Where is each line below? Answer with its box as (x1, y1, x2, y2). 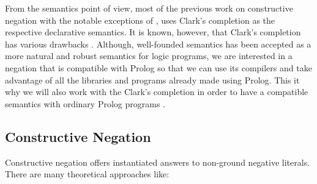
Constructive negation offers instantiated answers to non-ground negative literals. (5, 155, 310, 168)
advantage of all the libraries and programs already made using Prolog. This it (5, 73, 300, 86)
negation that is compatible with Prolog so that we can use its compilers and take (5, 61, 312, 74)
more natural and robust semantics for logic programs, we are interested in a (5, 49, 293, 62)
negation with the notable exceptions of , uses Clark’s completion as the (5, 13, 275, 26)
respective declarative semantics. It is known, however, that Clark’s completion (5, 26, 301, 38)
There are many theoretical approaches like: (5, 168, 170, 180)
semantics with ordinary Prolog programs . (5, 97, 165, 110)
